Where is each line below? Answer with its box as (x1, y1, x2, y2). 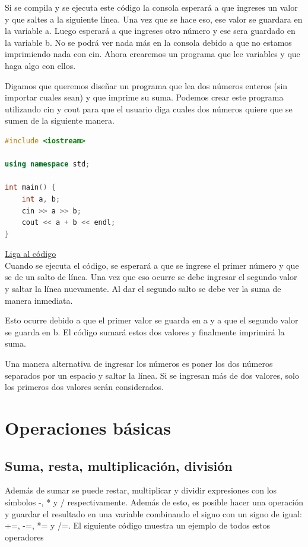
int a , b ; (21, 194, 61, 203)
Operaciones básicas (5, 416, 171, 439)
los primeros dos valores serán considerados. (5, 381, 164, 393)
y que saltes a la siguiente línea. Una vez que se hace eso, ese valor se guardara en (5, 12, 303, 25)
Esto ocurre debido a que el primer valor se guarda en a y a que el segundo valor (5, 314, 299, 326)
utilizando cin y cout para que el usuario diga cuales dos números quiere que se (5, 102, 293, 115)
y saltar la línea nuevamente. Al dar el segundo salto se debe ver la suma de (5, 282, 281, 295)
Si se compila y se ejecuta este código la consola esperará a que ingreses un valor (5, 1, 298, 13)
